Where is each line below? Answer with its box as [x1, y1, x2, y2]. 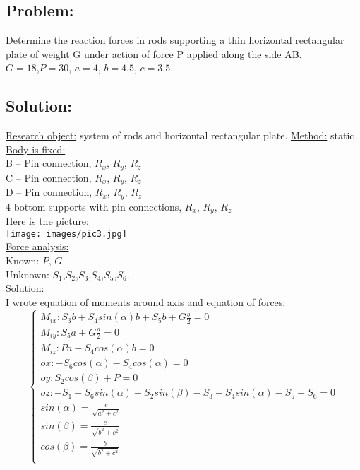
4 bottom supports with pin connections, [6, 199, 182, 213]
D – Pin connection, [6, 184, 92, 199]
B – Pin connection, [6, 155, 92, 170]
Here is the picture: [6, 213, 89, 228]
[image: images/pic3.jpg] [6, 228, 127, 239]
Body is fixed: [6, 141, 66, 156]
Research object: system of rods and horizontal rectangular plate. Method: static [6, 128, 354, 143]
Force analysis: [6, 239, 69, 254]
